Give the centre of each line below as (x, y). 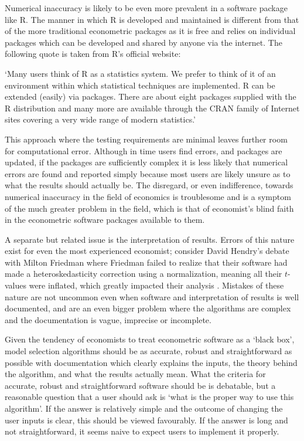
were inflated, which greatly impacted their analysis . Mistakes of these (156, 285)
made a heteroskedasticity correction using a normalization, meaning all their (144, 274)
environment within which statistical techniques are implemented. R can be (140, 85)
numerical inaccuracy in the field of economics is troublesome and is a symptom (148, 196)
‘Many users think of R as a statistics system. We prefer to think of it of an (140, 73)
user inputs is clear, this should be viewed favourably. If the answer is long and (146, 420)
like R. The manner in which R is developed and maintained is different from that (152, 19)
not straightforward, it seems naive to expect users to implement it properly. (142, 431)
